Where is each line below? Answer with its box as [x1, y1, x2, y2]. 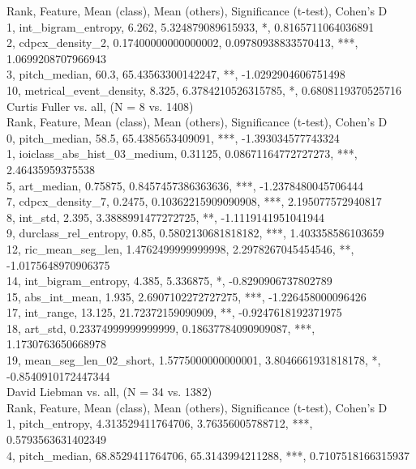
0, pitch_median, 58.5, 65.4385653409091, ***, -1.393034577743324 [6, 129, 340, 146]
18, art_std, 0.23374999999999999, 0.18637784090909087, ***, [6, 319, 315, 336]
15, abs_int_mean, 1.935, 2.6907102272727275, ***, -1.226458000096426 [6, 288, 367, 305]
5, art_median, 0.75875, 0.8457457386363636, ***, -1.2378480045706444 [6, 177, 363, 194]
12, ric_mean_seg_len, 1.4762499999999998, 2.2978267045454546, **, [6, 240, 354, 257]
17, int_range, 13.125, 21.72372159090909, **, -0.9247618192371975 [6, 304, 342, 321]
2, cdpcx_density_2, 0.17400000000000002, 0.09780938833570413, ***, [6, 34, 358, 51]
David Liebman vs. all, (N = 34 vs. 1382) [6, 383, 212, 400]
